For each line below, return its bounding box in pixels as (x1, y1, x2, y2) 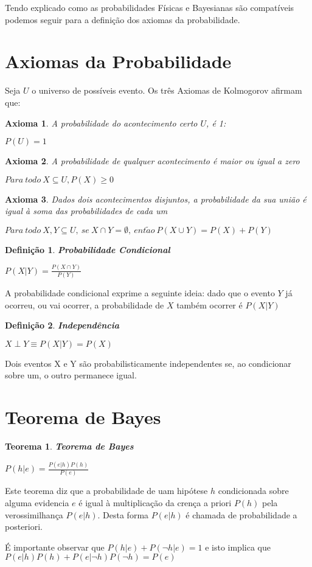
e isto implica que (205, 540, 271, 553)
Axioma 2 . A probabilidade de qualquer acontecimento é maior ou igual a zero (5, 155, 300, 167)
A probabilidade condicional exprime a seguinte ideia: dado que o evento (5, 287, 275, 299)
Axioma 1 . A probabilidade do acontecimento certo (5, 116, 198, 129)
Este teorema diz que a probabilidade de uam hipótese (5, 484, 208, 497)
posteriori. (5, 520, 43, 533)
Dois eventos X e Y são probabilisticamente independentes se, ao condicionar (5, 357, 291, 369)
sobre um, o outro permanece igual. (5, 369, 137, 381)
